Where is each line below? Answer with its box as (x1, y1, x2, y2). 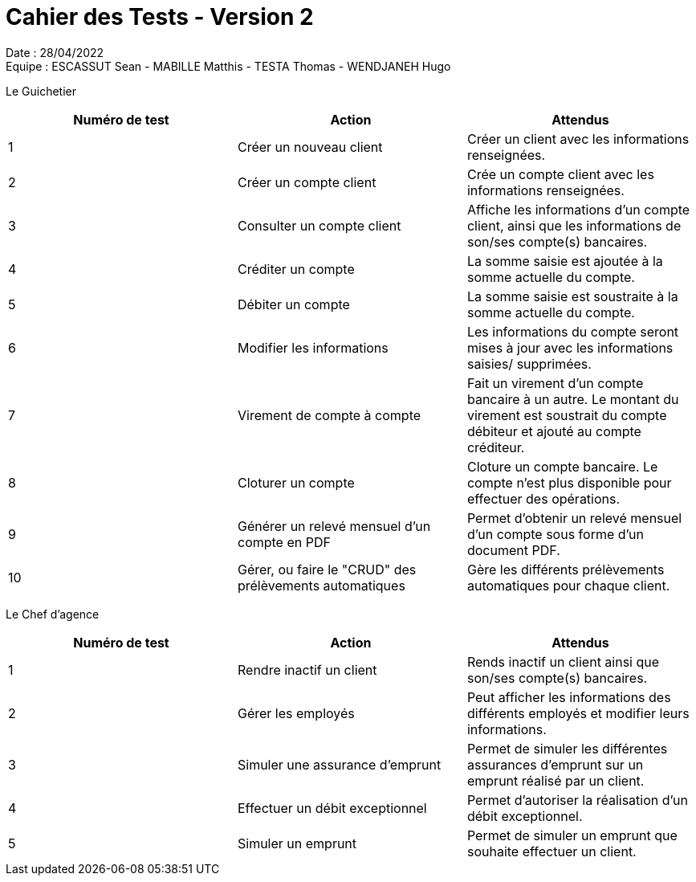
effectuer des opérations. (466, 490, 621, 507)
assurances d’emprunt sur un (466, 756, 644, 773)
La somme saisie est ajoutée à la (466, 252, 663, 269)
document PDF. (466, 541, 560, 558)
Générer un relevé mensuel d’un (237, 517, 431, 534)
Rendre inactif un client (237, 661, 377, 678)
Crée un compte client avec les (466, 165, 654, 182)
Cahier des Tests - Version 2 (6, 3, 314, 31)
